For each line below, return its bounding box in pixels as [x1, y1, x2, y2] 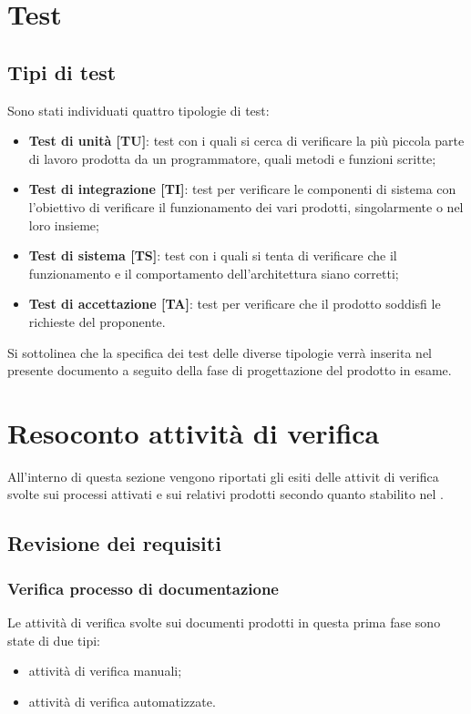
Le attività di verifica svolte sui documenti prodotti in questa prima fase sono [7, 613, 441, 632]
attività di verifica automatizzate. [28, 691, 216, 710]
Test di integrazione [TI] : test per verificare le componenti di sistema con [28, 179, 456, 199]
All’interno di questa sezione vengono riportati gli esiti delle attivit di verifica [7, 466, 439, 485]
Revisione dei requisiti [7, 529, 221, 557]
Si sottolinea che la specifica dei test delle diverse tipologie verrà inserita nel [7, 342, 433, 362]
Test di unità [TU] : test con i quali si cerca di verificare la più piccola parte [28, 131, 465, 150]
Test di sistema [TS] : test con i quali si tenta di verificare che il [28, 246, 397, 265]
